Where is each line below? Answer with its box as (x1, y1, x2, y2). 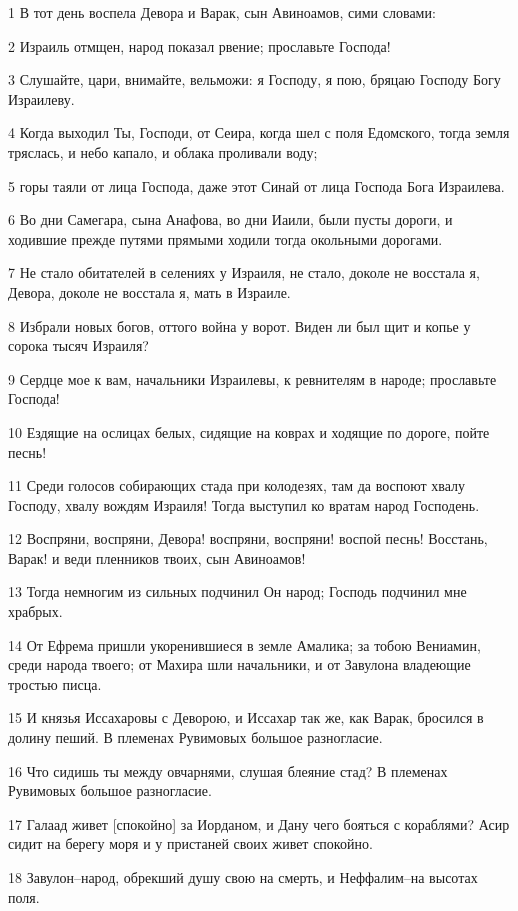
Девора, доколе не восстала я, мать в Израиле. (8, 281, 291, 302)
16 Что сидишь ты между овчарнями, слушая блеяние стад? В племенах (8, 760, 448, 781)
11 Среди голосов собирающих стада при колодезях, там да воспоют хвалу (8, 475, 466, 496)
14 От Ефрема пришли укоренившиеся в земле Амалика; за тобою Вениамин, (8, 634, 481, 655)
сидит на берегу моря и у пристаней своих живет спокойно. (8, 833, 373, 854)
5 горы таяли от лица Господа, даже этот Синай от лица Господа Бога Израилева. (8, 175, 505, 196)
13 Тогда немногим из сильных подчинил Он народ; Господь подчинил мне (8, 581, 467, 602)
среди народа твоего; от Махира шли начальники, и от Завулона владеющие (8, 654, 471, 675)
